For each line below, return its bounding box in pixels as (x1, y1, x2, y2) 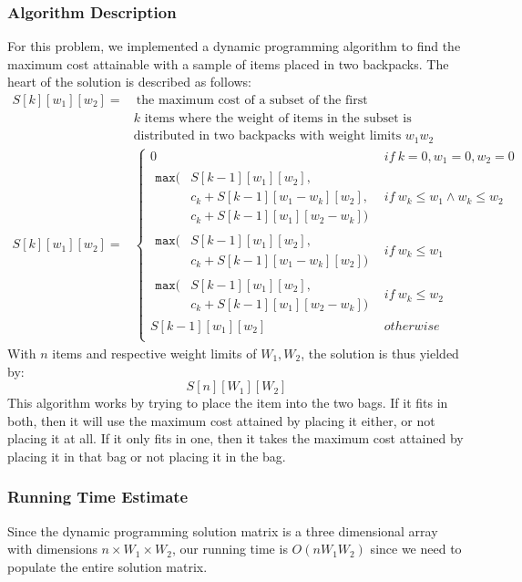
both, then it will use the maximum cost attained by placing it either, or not (7, 411, 435, 430)
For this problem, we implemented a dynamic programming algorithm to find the (7, 36, 461, 56)
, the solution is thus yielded (301, 343, 459, 362)
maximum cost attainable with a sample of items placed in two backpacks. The (7, 54, 449, 73)
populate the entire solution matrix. (7, 556, 208, 576)
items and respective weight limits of (52, 343, 257, 362)
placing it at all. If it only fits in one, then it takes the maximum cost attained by (7, 429, 464, 448)
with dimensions (7, 539, 97, 558)
